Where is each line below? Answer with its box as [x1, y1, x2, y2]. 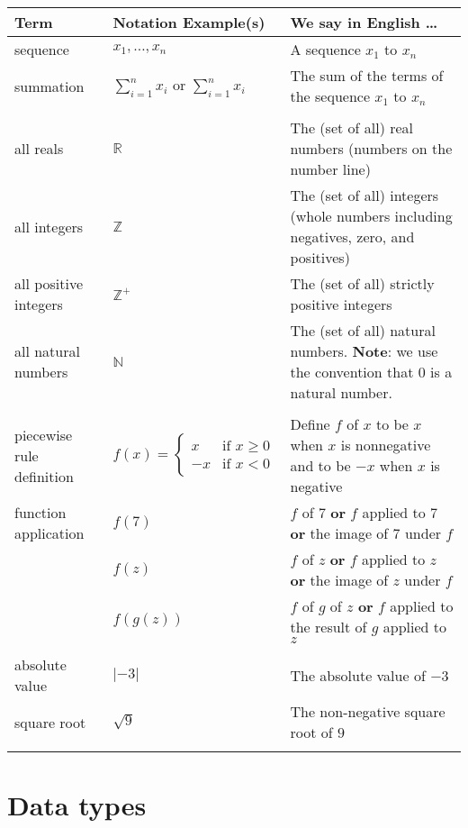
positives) [290, 247, 350, 268]
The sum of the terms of [290, 65, 444, 86]
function [14, 502, 67, 523]
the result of [290, 616, 367, 637]
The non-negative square [290, 701, 445, 722]
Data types [7, 787, 147, 823]
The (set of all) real [290, 117, 414, 138]
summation [14, 75, 85, 96]
